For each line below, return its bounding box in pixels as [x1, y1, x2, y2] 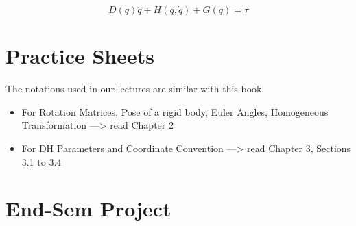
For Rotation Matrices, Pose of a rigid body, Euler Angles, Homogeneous [21, 104, 329, 118]
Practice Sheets [5, 42, 155, 70]
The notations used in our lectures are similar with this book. [5, 81, 265, 96]
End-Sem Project [5, 194, 171, 223]
